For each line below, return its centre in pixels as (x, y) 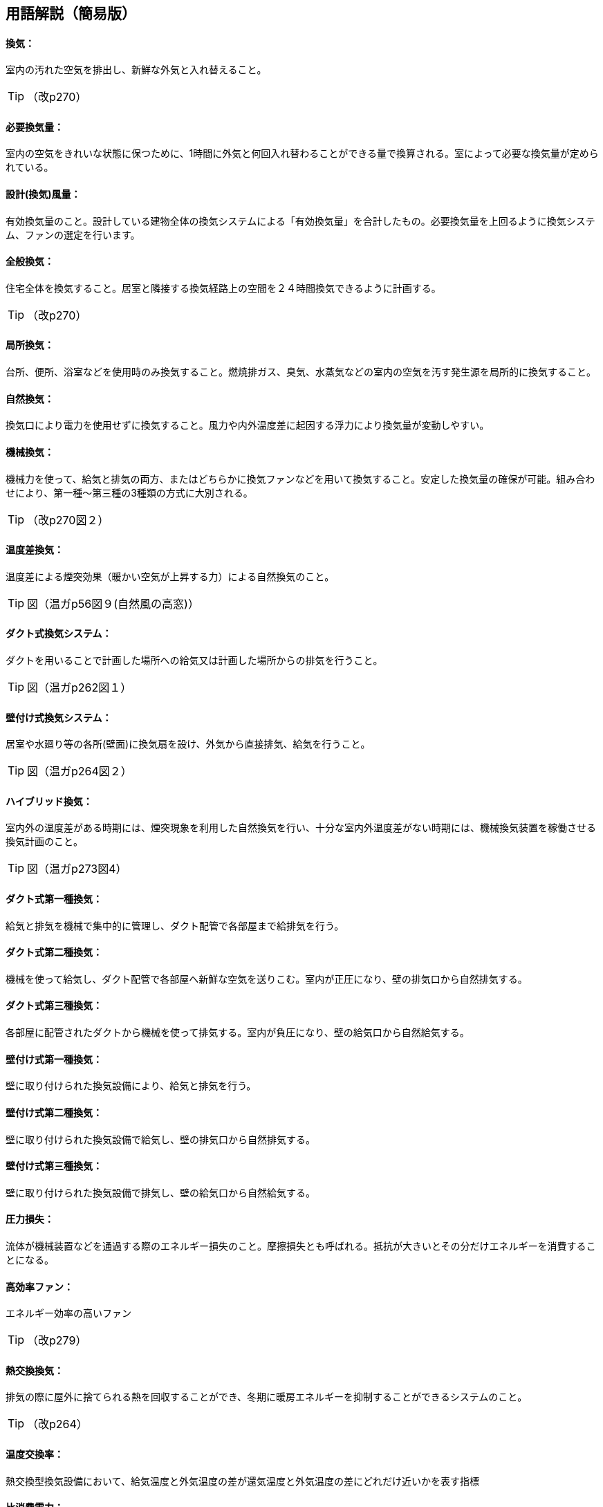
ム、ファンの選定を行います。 (73, 234)
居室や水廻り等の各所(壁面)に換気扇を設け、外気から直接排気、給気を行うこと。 (188, 744)
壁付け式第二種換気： (54, 1112)
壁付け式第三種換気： (54, 1166)
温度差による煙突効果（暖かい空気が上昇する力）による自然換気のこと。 (170, 576)
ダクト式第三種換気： (54, 1006)
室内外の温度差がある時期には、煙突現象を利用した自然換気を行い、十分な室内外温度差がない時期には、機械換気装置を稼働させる (301, 828)
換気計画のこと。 (44, 842)
